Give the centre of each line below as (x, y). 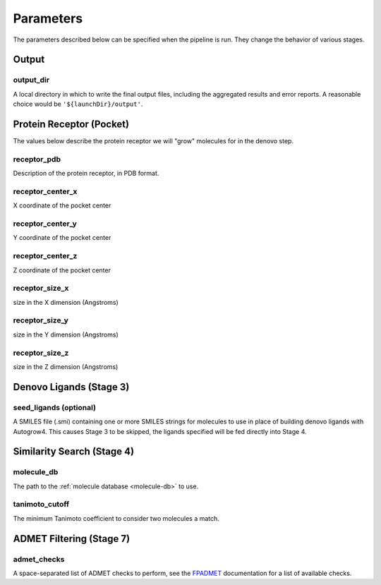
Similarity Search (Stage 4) (73, 452)
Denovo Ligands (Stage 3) (71, 387)
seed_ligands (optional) (55, 407)
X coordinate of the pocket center (62, 205)
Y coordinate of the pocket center (62, 238)
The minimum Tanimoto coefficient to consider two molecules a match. (116, 518)
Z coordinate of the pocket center (62, 270)
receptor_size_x (41, 288)
